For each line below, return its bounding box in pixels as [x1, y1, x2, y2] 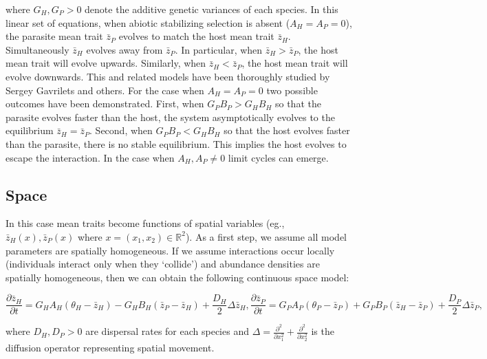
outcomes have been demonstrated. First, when [6, 96, 204, 111]
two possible [266, 83, 318, 97]
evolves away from [86, 42, 163, 56]
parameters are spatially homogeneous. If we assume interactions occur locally [6, 243, 335, 257]
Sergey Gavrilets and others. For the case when [6, 83, 204, 97]
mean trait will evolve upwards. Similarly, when [6, 56, 206, 70]
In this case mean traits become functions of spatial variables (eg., [6, 216, 285, 230]
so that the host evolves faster [224, 123, 350, 138]
